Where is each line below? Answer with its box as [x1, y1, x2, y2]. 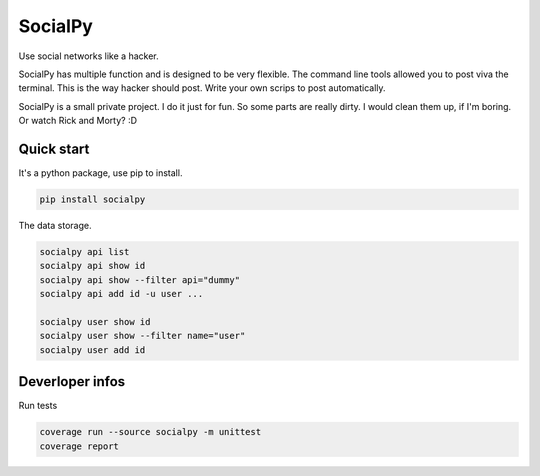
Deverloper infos [18, 373, 126, 390]
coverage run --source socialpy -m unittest [39, 426, 262, 438]
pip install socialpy [39, 194, 146, 205]
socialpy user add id [39, 344, 146, 355]
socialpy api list [39, 246, 130, 257]
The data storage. [18, 219, 92, 231]
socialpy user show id [39, 316, 151, 327]
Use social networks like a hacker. [18, 50, 159, 62]
